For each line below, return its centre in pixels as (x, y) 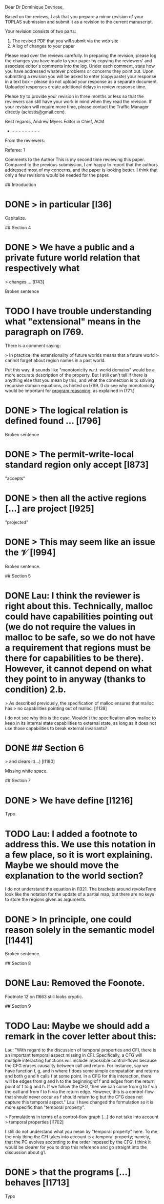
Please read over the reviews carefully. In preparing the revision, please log (81, 55)
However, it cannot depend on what (79, 668)
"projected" (17, 522)
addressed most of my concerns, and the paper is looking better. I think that (81, 170)
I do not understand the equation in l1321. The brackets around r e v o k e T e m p (81, 889)
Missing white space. (26, 771)
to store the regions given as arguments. (46, 899)
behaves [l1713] (37, 1183)
